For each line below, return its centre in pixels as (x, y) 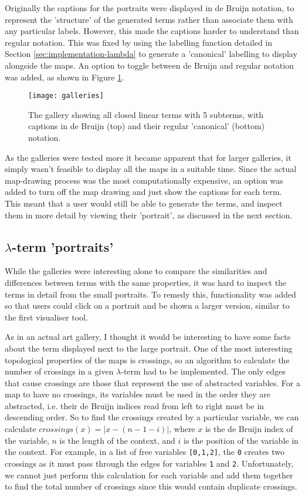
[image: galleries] (66, 96)
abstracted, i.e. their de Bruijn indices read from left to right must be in (135, 405)
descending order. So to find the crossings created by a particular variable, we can (152, 417)
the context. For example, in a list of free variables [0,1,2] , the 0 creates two (145, 452)
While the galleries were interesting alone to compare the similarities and (136, 271)
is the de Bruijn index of (249, 429)
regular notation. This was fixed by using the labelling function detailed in (139, 42)
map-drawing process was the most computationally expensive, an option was (144, 180)
